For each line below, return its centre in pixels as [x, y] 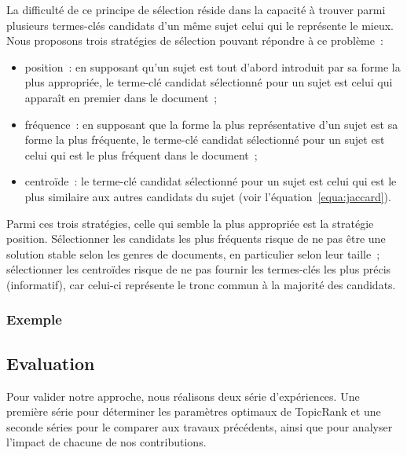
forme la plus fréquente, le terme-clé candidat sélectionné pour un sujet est [205, 139]
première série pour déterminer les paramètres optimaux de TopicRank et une [194, 411]
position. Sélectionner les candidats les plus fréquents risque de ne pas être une [196, 239]
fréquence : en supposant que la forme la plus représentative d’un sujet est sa [211, 124]
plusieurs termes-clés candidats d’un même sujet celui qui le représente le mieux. [200, 25]
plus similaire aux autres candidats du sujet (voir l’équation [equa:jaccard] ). [208, 196]
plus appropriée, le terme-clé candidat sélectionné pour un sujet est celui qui [209, 82]
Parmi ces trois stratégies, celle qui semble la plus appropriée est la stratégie [190, 223]
